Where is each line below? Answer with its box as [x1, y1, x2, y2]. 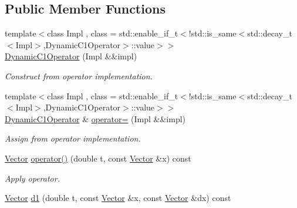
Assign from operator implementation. [5, 132, 141, 145]
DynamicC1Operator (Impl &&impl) [5, 50, 137, 62]
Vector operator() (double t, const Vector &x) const [5, 152, 191, 164]
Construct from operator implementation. [5, 69, 153, 82]
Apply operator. [5, 172, 60, 184]
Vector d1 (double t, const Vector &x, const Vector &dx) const [5, 192, 231, 204]
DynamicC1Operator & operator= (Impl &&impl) [5, 112, 186, 125]
